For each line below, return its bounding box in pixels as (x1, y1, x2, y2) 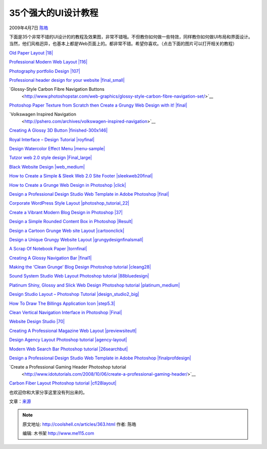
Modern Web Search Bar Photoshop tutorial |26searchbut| (9, 346, 128, 352)
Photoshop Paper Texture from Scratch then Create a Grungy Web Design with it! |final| (9, 102, 187, 109)
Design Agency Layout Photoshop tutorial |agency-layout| (9, 337, 127, 343)
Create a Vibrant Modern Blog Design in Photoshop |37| (9, 209, 123, 215)
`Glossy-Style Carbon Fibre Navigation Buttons (9, 86, 105, 92)
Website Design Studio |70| (9, 319, 65, 325)
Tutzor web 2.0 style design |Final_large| (9, 155, 92, 161)
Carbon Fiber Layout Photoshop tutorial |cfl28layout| (9, 380, 117, 386)
